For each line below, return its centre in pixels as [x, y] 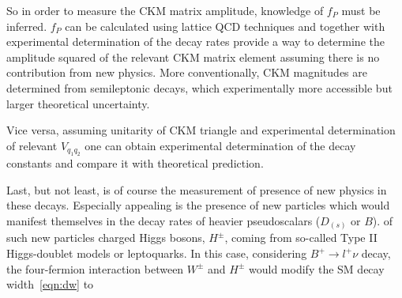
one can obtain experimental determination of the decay [220, 145]
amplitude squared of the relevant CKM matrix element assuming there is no [193, 57]
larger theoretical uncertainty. [78, 103]
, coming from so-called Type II [301, 238]
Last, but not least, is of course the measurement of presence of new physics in [197, 189]
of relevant [32, 145]
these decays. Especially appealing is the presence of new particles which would [198, 205]
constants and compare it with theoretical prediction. [135, 163]
